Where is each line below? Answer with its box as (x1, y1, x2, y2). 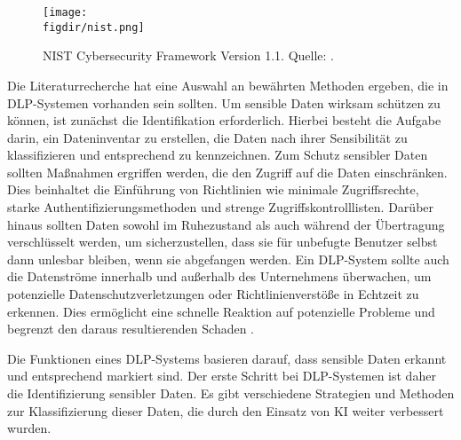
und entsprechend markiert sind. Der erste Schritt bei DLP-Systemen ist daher (7, 366, 436, 385)
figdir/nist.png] (43, 20, 145, 34)
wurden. (7, 419, 52, 437)
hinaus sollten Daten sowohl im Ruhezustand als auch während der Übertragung (7, 215, 445, 233)
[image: (43, 6, 88, 19)
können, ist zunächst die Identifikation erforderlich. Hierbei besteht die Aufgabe (7, 111, 441, 130)
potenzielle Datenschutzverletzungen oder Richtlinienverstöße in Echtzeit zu (7, 285, 419, 303)
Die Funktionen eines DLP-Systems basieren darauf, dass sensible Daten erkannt (7, 349, 447, 367)
